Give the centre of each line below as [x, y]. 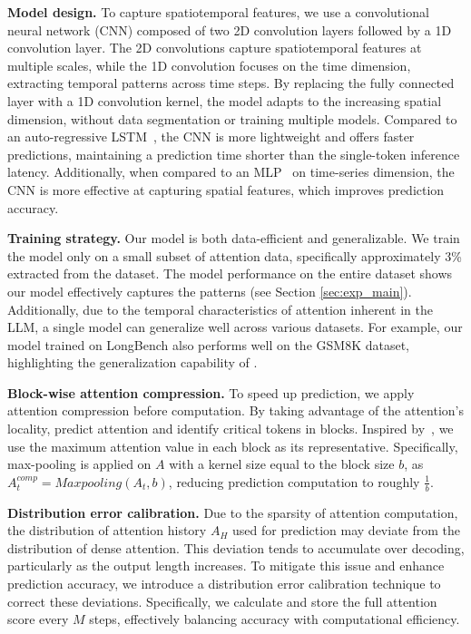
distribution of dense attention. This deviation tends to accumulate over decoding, [236, 547]
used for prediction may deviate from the [346, 530]
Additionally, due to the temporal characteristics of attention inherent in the [220, 309]
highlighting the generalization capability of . [132, 362]
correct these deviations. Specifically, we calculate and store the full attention [222, 601]
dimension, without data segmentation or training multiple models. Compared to [232, 118]
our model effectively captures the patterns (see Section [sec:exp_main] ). [210, 291]
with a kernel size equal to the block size [282, 464]
